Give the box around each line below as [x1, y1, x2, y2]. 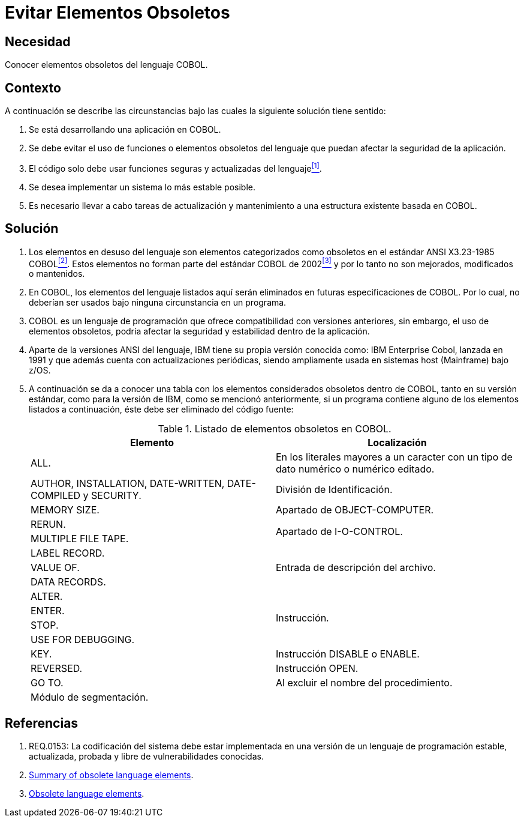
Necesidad [5, 34, 71, 49]
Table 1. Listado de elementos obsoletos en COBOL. [158, 423, 392, 435]
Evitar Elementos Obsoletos [5, 2, 230, 23]
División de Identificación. [276, 483, 393, 496]
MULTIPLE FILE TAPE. [31, 533, 129, 545]
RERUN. [31, 518, 66, 531]
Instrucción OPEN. [276, 662, 359, 675]
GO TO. [31, 677, 64, 689]
